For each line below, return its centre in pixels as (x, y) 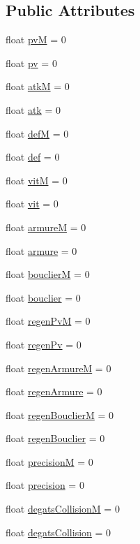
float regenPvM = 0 (48, 321)
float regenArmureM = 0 (59, 368)
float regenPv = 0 (44, 344)
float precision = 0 (45, 485)
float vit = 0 (32, 204)
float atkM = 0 (38, 86)
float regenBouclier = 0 (55, 438)
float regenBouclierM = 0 (60, 414)
